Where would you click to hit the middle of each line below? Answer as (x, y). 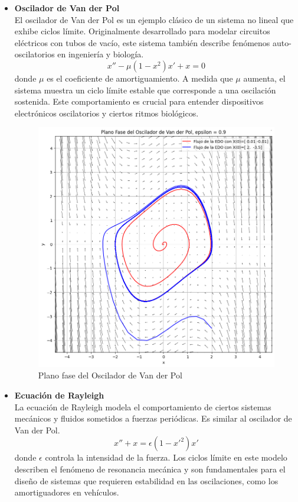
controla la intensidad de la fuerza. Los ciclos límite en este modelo (166, 457)
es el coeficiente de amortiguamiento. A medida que (140, 78)
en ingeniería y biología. (101, 54)
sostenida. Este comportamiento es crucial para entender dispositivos (139, 101)
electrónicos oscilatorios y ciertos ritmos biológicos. (107, 113)
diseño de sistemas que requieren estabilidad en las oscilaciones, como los (146, 480)
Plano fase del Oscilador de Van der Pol (110, 375)
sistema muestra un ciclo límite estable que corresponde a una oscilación (145, 90)
